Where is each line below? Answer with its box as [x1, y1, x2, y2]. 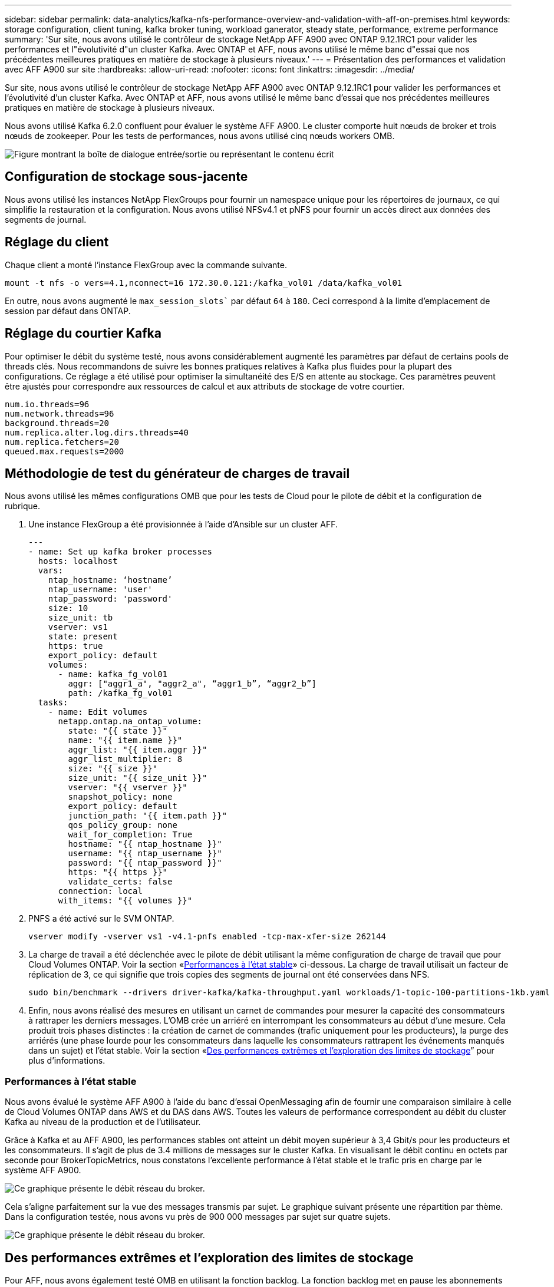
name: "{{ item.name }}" [68, 735, 183, 745]
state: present [48, 632, 118, 642]
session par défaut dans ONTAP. [5, 305, 131, 316]
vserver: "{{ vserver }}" [68, 783, 187, 793]
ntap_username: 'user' [48, 585, 153, 595]
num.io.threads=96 [5, 399, 90, 409]
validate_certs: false [68, 877, 173, 887]
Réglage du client [5, 235, 109, 250]
